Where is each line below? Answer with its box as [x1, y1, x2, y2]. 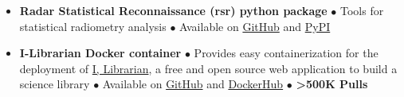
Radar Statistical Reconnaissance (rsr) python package [19, 2, 328, 18]
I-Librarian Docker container [19, 45, 182, 61]
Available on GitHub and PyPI [179, 17, 331, 34]
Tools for [339, 2, 384, 18]
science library [19, 76, 90, 92]
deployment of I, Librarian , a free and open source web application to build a [19, 60, 398, 76]
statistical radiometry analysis [19, 17, 167, 34]
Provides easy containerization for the [194, 45, 379, 61]
